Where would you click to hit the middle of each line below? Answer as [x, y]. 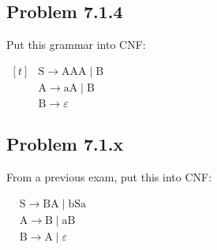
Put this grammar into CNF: [76, 45]
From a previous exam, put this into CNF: [109, 177]
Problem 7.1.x [65, 144]
